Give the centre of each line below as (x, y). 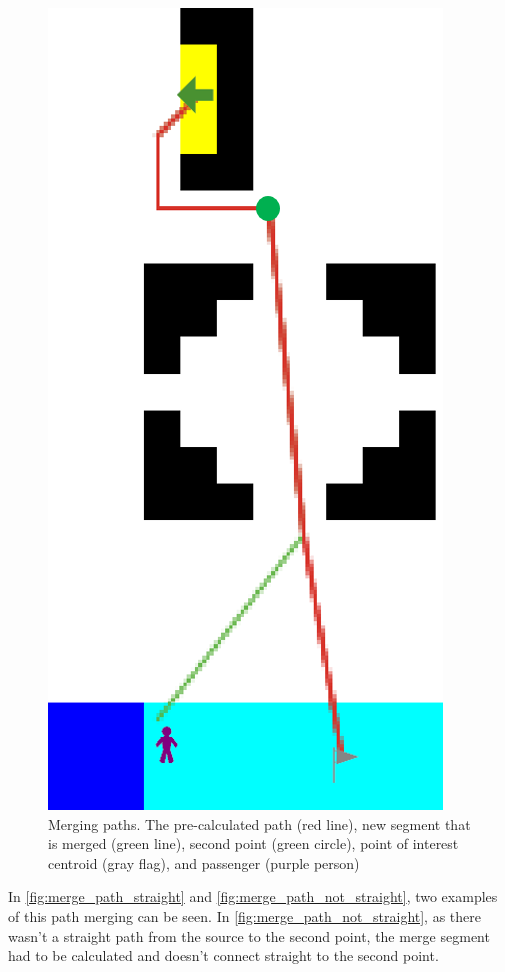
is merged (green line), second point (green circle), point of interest (253, 843)
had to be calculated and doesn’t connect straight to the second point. (223, 955)
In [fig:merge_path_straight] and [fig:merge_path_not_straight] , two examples (253, 896)
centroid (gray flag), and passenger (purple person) (204, 862)
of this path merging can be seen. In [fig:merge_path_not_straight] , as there (244, 915)
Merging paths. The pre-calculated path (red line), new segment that (259, 823)
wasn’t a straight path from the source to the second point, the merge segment (249, 935)
